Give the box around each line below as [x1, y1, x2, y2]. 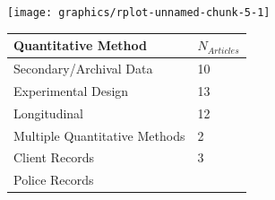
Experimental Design [13, 81, 129, 100]
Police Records [13, 170, 94, 189]
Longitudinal [13, 103, 84, 122]
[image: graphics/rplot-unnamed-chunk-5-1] [7, 6, 271, 19]
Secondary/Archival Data [13, 59, 153, 77]
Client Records [13, 148, 95, 167]
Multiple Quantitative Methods [13, 126, 185, 144]
